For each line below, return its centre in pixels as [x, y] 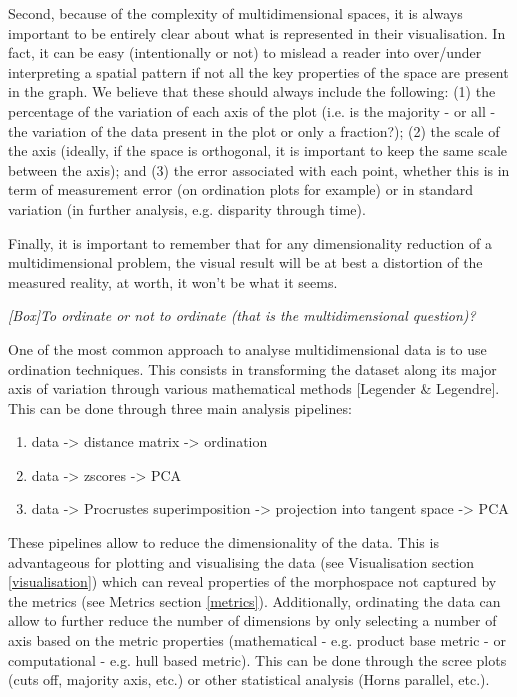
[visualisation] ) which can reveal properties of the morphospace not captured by [252, 581]
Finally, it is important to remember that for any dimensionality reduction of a [250, 242]
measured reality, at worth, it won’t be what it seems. [173, 281]
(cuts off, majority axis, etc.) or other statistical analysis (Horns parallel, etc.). [249, 679]
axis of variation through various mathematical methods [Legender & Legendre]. [254, 388]
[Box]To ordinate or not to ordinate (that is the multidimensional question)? [242, 315]
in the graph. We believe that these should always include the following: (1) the [252, 91]
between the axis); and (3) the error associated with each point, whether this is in [259, 169]
